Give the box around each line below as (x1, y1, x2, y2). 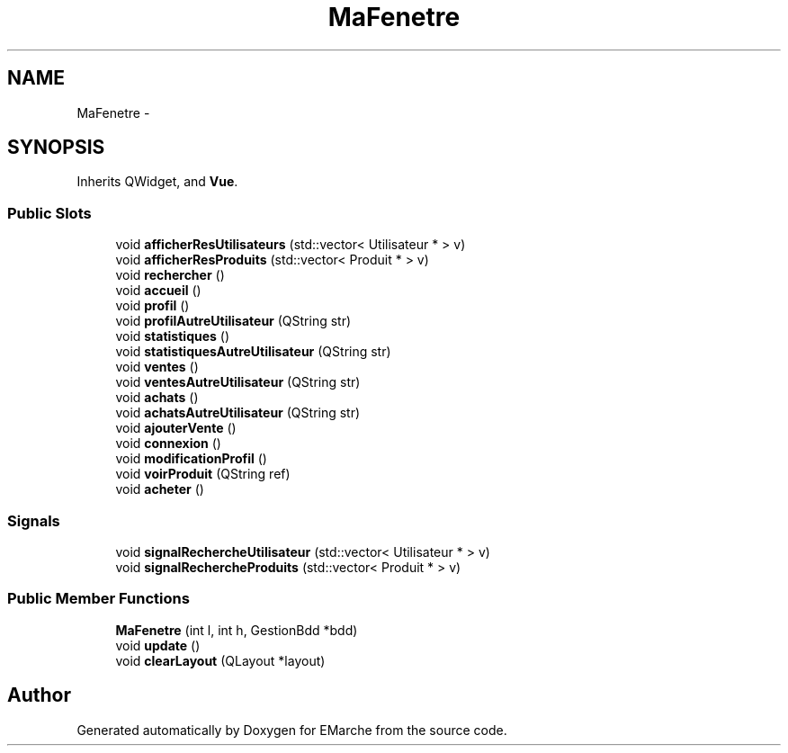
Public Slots (7, 203, 92, 222)
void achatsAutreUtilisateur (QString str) (115, 405, 361, 421)
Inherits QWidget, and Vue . (76, 174, 238, 190)
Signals (7, 511, 60, 530)
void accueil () (115, 282, 201, 299)
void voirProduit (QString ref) (115, 466, 291, 482)
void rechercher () (115, 267, 225, 283)
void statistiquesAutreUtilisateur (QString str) (115, 344, 391, 360)
